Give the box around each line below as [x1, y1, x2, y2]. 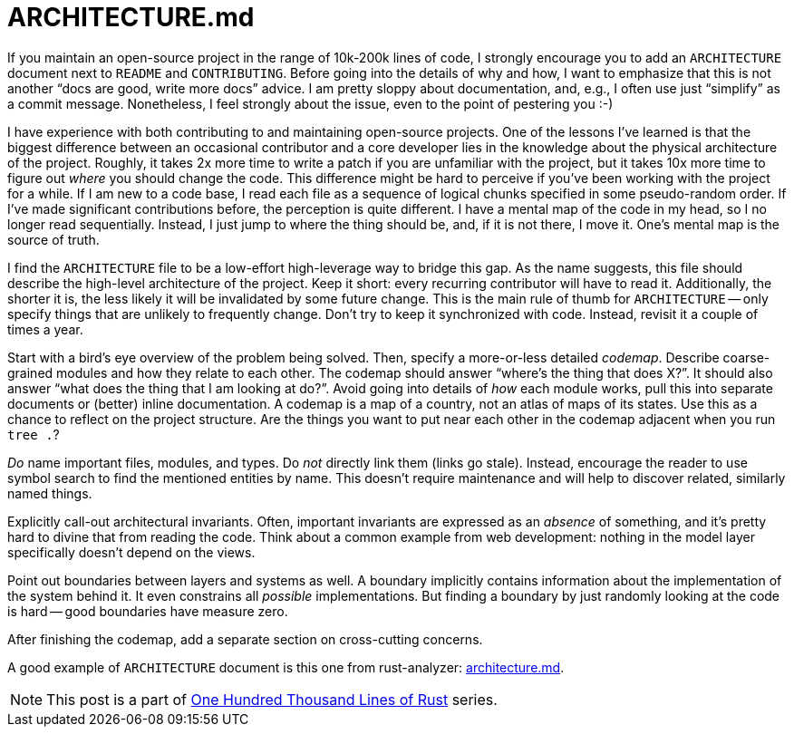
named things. [7, 485, 92, 501]
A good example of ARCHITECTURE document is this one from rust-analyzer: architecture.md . [7, 659, 565, 675]
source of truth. [7, 231, 100, 247]
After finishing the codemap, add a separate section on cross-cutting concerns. [7, 631, 483, 647]
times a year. [7, 321, 83, 337]
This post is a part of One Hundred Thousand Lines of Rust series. [46, 690, 498, 709]
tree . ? [7, 426, 60, 442]
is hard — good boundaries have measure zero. [7, 603, 288, 619]
